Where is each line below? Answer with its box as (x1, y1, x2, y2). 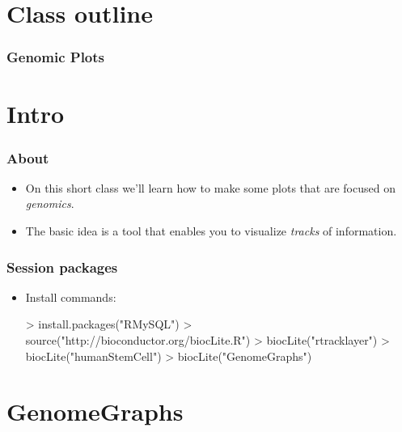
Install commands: (25, 288, 116, 305)
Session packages (6, 256, 118, 277)
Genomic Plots (6, 47, 105, 67)
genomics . (25, 195, 74, 212)
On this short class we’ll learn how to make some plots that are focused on (25, 179, 396, 196)
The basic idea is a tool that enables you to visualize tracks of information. (25, 222, 397, 239)
